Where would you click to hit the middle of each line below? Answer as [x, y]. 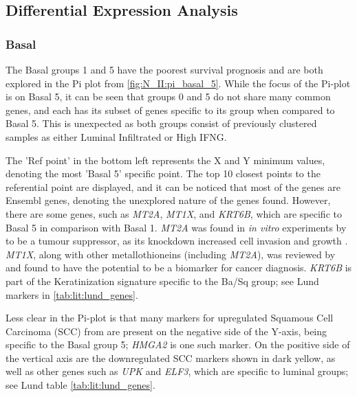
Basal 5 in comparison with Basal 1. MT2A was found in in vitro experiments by [176, 227]
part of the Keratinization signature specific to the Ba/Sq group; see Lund [162, 281]
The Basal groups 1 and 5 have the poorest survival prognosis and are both [164, 69]
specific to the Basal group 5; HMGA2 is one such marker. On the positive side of [178, 344]
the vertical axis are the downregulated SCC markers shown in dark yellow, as [171, 358]
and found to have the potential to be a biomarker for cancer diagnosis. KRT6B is [179, 268]
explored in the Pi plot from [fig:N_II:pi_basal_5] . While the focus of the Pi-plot [178, 83]
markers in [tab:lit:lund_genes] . [72, 294]
